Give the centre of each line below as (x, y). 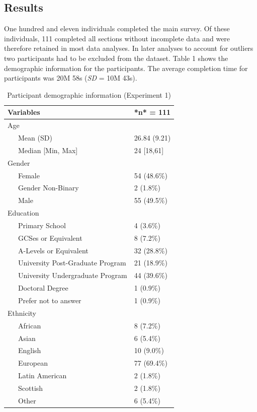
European (33, 363)
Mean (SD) (35, 138)
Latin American (42, 375)
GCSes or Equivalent (50, 237)
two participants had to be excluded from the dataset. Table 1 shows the (116, 58)
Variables (24, 112)
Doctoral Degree (43, 288)
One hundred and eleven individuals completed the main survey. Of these (117, 28)
